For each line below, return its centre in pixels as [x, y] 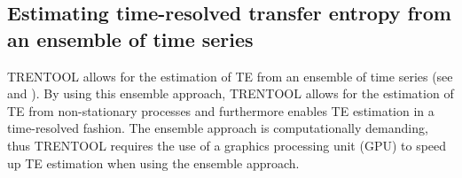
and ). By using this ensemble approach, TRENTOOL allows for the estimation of [231, 93]
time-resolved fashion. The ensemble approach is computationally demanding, [218, 128]
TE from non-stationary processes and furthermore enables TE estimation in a [221, 110]
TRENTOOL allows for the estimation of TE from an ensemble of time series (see [230, 76]
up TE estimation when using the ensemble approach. [153, 163]
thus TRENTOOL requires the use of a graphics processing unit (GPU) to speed [227, 145]
